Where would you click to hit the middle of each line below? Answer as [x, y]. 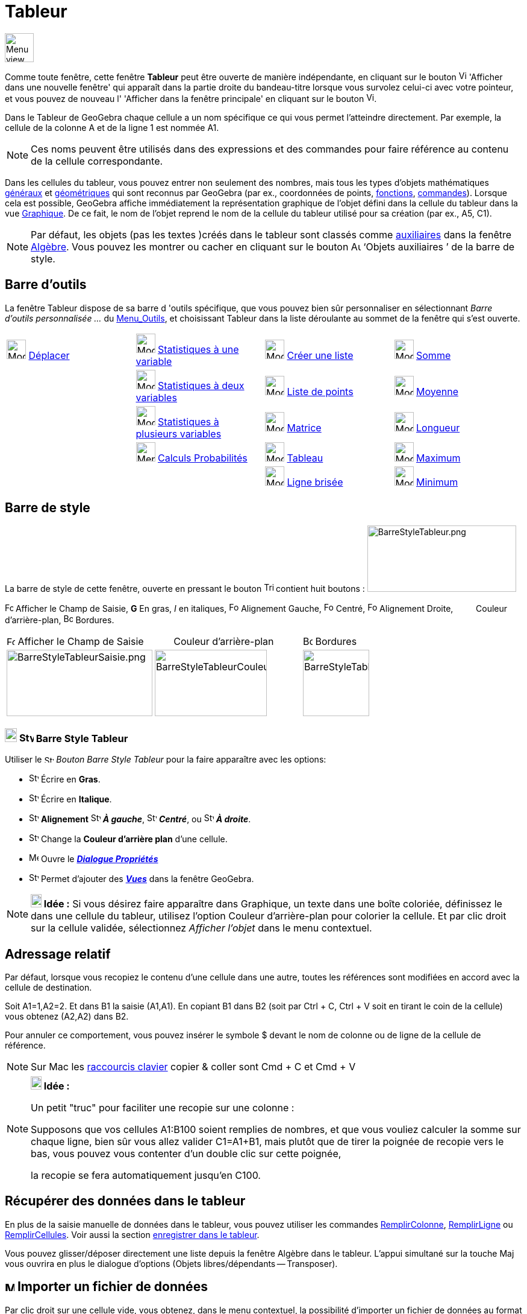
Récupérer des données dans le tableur [125, 1201]
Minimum [437, 482]
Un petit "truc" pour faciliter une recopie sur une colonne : [163, 1108]
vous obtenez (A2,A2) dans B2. [67, 1017]
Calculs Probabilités [203, 458]
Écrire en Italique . [76, 799]
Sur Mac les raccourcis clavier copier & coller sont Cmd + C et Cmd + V [193, 1067]
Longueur [438, 427]
